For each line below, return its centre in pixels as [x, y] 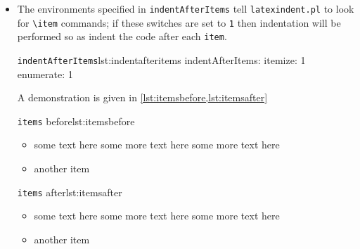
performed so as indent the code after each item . [122, 36]
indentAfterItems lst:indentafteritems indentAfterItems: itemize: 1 [161, 59]
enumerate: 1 [45, 74]
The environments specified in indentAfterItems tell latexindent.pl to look [186, 8]
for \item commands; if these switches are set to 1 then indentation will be [179, 22]
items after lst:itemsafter [70, 192]
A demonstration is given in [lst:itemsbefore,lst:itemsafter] [142, 97]
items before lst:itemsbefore [76, 121]
